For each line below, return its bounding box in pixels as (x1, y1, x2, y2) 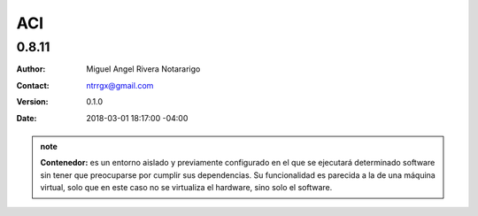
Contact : (16, 80, 50, 90)
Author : (16, 64, 46, 74)
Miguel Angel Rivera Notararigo (86, 64, 201, 74)
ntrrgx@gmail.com (86, 80, 154, 90)
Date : (16, 112, 37, 123)
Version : (16, 96, 49, 107)
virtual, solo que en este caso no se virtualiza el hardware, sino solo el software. (40, 182, 333, 193)
